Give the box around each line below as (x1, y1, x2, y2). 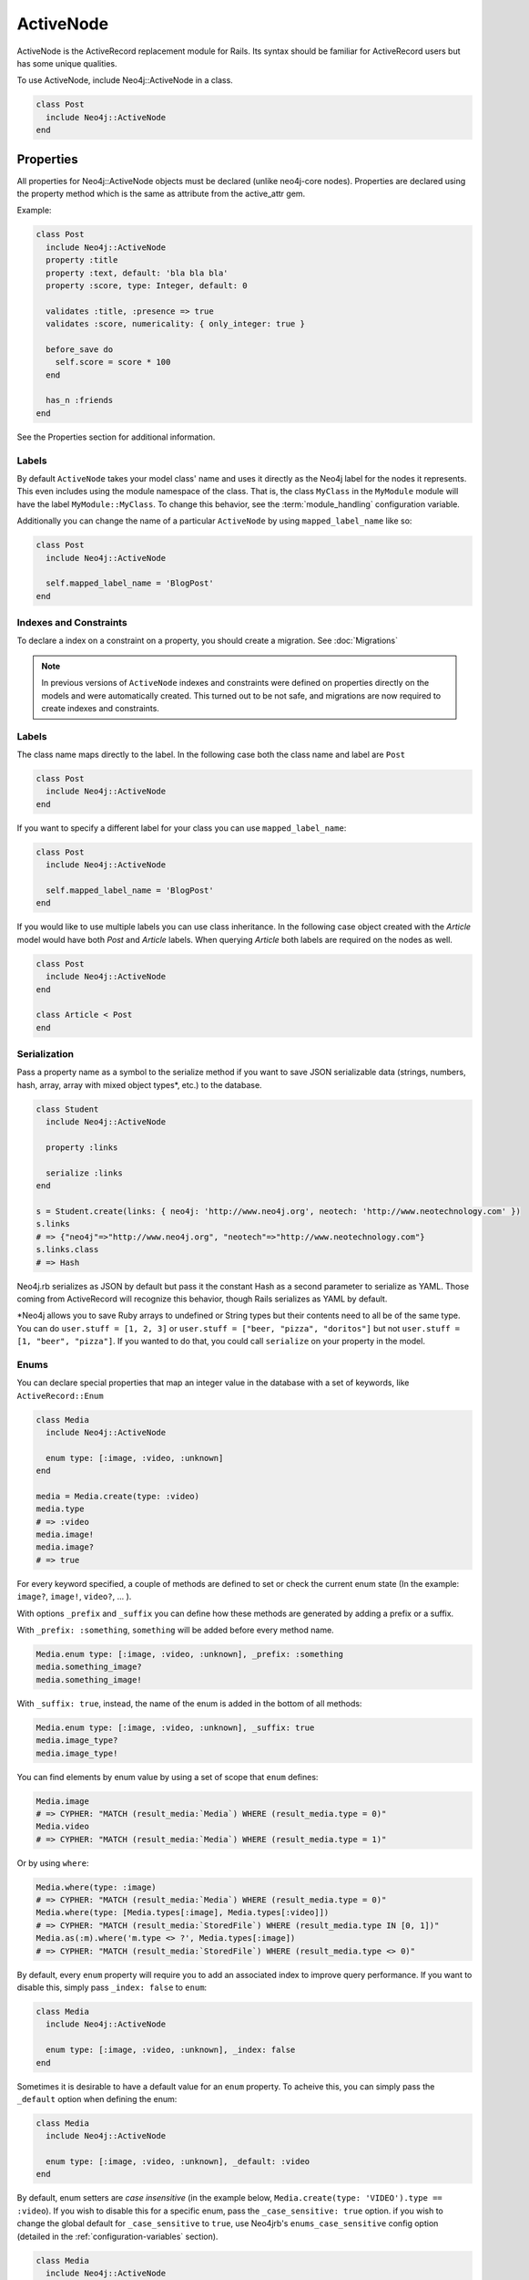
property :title (46, 255, 118, 265)
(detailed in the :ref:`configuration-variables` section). (16, 2231, 219, 2242)
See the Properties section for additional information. (16, 431, 216, 442)
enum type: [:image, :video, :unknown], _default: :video (46, 2157, 310, 2167)
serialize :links (46, 1167, 123, 1178)
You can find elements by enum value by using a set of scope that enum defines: (16, 1771, 319, 1782)
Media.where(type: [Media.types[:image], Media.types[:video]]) (36, 1907, 330, 1918)
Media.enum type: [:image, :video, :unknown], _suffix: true (36, 1722, 315, 1733)
